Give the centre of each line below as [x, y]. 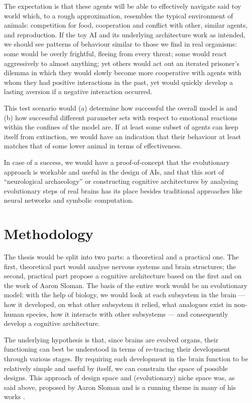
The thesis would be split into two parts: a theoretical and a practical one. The [121, 257]
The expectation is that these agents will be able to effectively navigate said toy [123, 6]
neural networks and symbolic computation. [69, 200]
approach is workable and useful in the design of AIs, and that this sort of [114, 171]
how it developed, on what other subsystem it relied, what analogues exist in [118, 304]
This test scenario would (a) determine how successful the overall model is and [121, 107]
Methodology [49, 234]
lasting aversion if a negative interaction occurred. [78, 91]
